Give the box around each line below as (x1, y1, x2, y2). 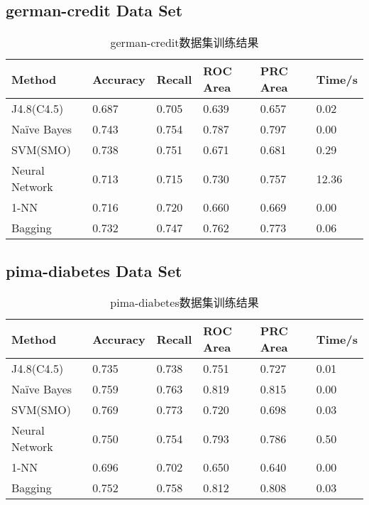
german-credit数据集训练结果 (110, 34, 259, 51)
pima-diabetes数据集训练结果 (110, 294, 259, 311)
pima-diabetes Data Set (6, 259, 182, 281)
